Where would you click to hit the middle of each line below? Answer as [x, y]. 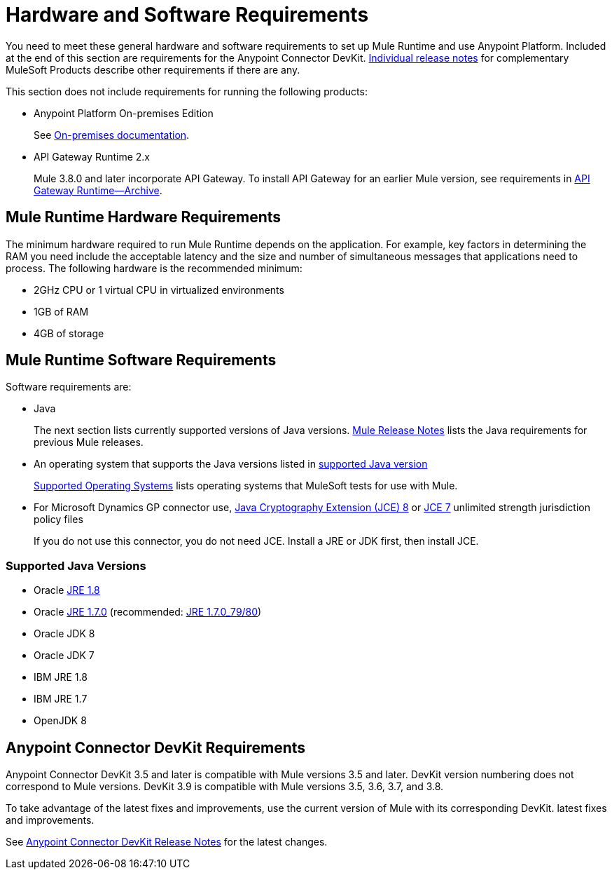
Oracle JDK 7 [64, 656]
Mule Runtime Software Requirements [141, 360]
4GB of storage [69, 333]
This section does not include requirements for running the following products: [187, 91]
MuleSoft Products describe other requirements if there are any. [153, 69]
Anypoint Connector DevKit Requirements [156, 747]
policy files [58, 520]
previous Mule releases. [89, 442]
